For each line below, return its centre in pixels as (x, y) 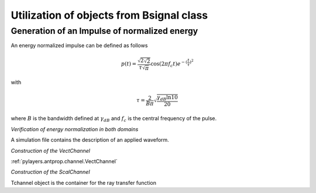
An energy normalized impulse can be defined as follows (79, 45)
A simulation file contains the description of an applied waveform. (90, 140)
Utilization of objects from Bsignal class (109, 15)
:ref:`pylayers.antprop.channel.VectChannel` (64, 162)
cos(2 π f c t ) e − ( (169, 64)
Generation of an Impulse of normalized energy (104, 31)
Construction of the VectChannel (51, 150)
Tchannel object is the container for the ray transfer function (83, 183)
